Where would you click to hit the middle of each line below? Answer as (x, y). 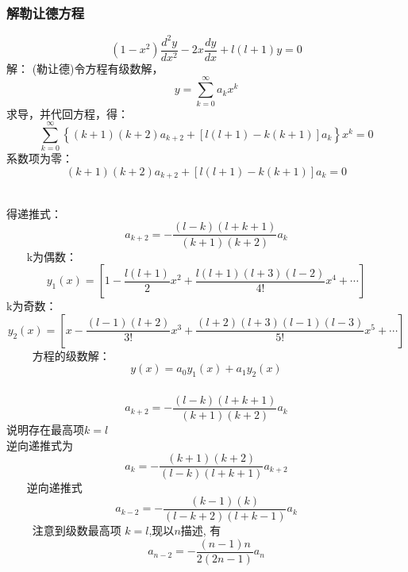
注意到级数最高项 (77, 530)
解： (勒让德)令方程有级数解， (85, 68)
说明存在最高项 (45, 430)
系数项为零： (40, 158)
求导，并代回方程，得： (67, 113)
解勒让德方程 (46, 12)
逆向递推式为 (40, 445)
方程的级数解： (71, 355)
